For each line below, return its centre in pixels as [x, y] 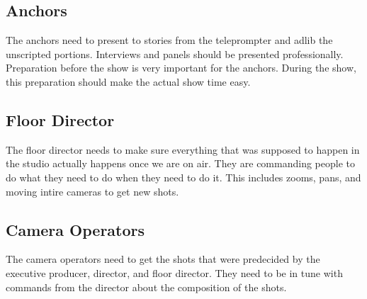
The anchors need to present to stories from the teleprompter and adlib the [169, 40]
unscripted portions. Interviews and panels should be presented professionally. [175, 53]
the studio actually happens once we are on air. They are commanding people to [180, 163]
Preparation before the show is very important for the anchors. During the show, [181, 68]
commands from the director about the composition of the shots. [146, 287]
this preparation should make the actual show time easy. [128, 81]
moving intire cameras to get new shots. [92, 191]
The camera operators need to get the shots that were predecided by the [163, 259]
